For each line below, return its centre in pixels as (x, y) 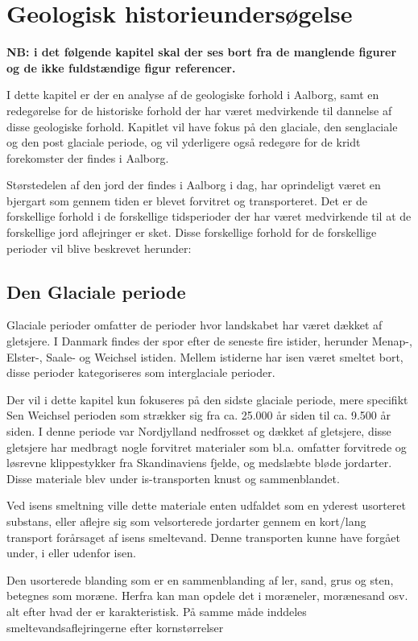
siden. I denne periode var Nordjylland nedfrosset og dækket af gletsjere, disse (199, 431)
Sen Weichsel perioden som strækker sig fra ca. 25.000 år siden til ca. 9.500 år (199, 415)
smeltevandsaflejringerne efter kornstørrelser (115, 627)
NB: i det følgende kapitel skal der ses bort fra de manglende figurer (202, 52)
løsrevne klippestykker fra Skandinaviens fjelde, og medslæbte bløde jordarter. (199, 463)
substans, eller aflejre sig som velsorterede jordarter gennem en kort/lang (186, 521)
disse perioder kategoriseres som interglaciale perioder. (141, 372)
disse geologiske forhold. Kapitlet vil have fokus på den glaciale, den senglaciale (202, 126)
